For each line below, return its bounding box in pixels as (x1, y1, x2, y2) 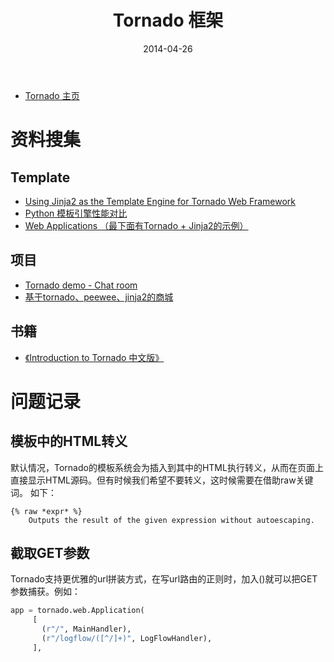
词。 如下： (10, 486, 57, 498)
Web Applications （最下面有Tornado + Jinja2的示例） (24, 219, 249, 231)
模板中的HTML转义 (10, 433, 128, 450)
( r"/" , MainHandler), (41, 624, 132, 635)
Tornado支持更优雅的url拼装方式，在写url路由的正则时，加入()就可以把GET (10, 573, 318, 585)
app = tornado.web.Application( (10, 606, 145, 616)
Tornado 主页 (24, 89, 80, 101)
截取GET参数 (10, 544, 90, 561)
